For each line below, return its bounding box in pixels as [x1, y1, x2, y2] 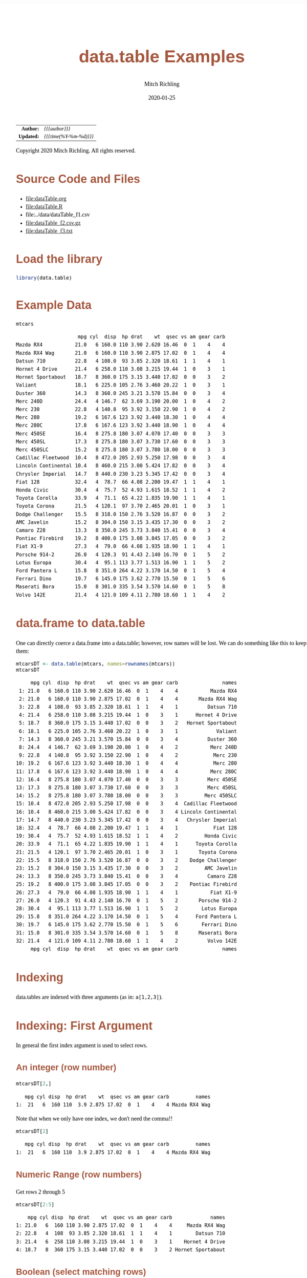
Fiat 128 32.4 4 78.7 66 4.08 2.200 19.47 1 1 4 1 [16, 479, 225, 485]
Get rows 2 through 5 [16, 1188, 65, 1196]
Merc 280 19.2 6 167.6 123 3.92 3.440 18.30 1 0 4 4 [16, 414, 225, 421]
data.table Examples [78, 46, 245, 66]
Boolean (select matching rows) [16, 1267, 146, 1277]
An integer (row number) [16, 1062, 117, 1073]
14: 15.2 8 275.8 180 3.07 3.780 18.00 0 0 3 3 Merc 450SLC [16, 793, 237, 799]
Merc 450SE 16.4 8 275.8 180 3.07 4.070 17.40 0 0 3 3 [16, 431, 225, 437]
